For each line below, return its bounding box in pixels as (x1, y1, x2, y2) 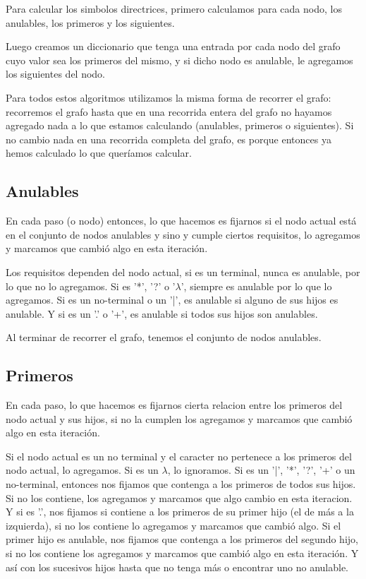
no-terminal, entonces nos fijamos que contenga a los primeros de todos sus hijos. (6, 477, 356, 491)
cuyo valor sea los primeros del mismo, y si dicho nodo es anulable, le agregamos (6, 52, 353, 67)
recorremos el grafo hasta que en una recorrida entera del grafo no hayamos (6, 104, 332, 119)
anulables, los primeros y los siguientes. (6, 15, 175, 30)
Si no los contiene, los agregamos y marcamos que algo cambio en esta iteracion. (6, 490, 353, 505)
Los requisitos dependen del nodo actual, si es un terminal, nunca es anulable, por (6, 264, 360, 279)
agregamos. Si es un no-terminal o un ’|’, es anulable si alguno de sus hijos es (6, 292, 338, 307)
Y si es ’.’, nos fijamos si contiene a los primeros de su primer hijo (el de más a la (6, 504, 354, 519)
